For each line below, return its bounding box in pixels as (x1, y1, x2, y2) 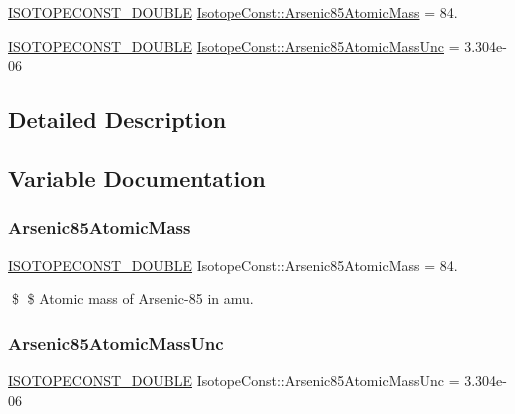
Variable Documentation (8, 162, 266, 193)
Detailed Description (8, 104, 227, 135)
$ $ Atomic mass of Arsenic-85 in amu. (11, 288, 254, 309)
